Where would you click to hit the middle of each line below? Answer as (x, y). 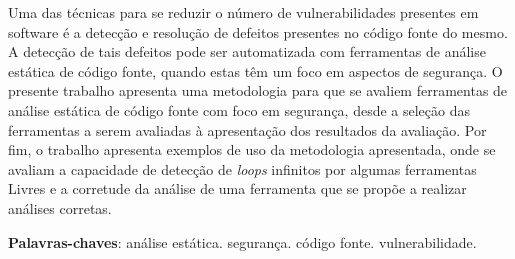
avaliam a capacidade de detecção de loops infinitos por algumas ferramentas (242, 168)
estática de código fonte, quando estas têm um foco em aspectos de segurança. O (255, 70)
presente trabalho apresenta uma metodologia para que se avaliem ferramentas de (258, 90)
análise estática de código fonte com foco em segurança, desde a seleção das (239, 109)
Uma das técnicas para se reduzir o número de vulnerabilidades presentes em (243, 12)
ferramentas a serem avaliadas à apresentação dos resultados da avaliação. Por (247, 129)
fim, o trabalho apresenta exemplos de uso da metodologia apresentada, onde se (252, 149)
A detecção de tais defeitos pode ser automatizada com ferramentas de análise (247, 51)
